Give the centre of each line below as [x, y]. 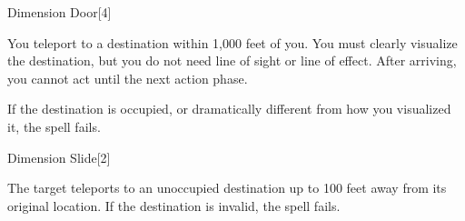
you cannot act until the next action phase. [128, 78]
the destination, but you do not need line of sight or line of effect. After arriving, [232, 60]
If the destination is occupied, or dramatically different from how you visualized [229, 109]
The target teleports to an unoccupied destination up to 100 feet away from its [227, 188]
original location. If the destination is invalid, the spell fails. [174, 205]
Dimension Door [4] [59, 12]
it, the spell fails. [54, 126]
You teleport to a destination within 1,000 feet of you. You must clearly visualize [232, 42]
